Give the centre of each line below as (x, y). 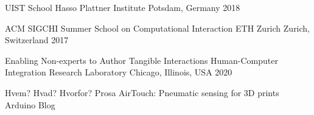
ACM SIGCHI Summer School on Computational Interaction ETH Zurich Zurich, (158, 28)
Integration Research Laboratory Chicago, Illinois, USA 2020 (119, 72)
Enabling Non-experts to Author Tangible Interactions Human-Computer (141, 60)
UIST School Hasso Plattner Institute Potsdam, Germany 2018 (123, 7)
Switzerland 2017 (37, 40)
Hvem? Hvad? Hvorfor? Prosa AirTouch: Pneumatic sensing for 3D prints (142, 92)
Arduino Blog (30, 104)
